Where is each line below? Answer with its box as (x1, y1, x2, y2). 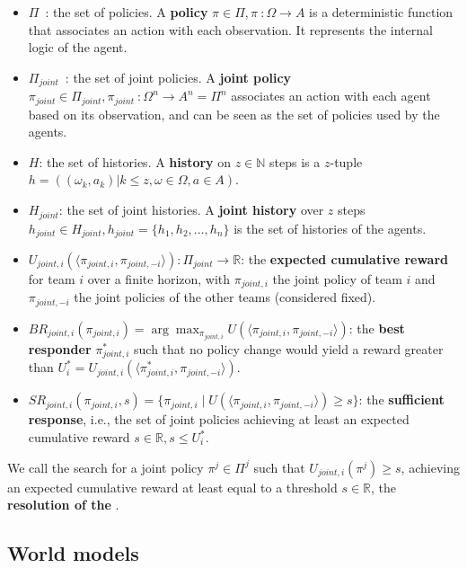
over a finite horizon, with (87, 269, 231, 288)
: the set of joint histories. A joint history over (58, 200, 324, 219)
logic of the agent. (28, 38, 128, 57)
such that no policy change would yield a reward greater (134, 339, 444, 358)
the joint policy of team (272, 269, 402, 288)
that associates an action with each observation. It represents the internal (28, 20, 433, 39)
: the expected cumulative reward (241, 249, 448, 268)
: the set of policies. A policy (45, 3, 208, 21)
